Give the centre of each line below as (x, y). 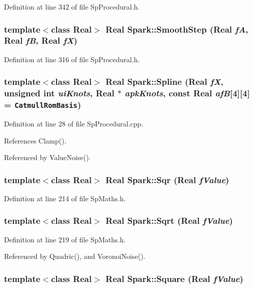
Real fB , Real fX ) (41, 40)
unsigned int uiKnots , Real (59, 93)
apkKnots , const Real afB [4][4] (187, 93)
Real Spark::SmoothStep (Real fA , (177, 29)
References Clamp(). (35, 140)
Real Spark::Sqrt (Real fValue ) (169, 221)
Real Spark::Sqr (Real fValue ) (167, 179)
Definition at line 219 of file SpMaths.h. (65, 239)
